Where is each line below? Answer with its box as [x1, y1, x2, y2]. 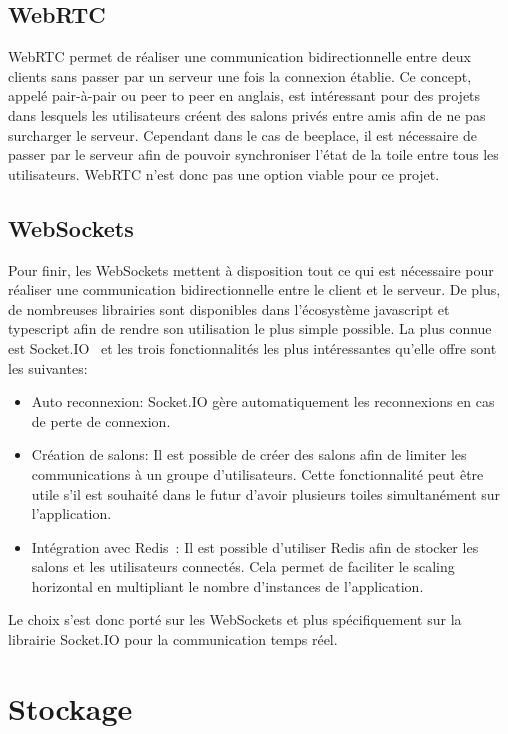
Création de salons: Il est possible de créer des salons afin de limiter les [31, 444, 467, 465]
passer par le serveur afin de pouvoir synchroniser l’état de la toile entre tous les [8, 144, 499, 165]
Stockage [8, 687, 133, 728]
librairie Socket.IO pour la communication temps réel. [8, 629, 338, 650]
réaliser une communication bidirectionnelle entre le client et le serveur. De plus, [8, 279, 501, 300]
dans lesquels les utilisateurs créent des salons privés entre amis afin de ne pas [8, 104, 486, 125]
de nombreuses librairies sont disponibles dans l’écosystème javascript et [8, 298, 450, 319]
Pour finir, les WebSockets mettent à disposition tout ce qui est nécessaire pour [8, 259, 494, 280]
